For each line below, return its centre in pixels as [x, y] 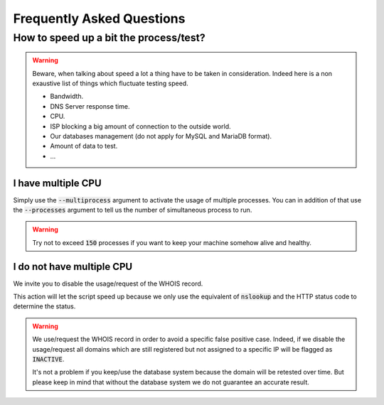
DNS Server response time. [90, 106]
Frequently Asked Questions [99, 18]
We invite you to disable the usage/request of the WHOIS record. [108, 283]
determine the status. [44, 306]
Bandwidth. [67, 97]
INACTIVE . [48, 360]
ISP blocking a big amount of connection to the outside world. [140, 126]
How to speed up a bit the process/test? [109, 38]
